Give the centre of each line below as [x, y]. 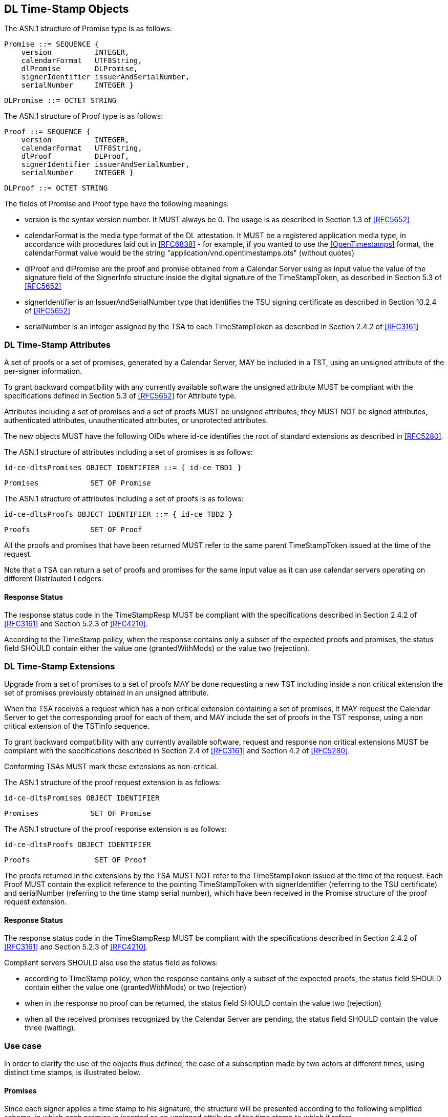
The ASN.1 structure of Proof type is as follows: [84, 116]
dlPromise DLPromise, [80, 69]
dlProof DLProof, [75, 156]
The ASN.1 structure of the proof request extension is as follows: [113, 783]
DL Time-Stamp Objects [67, 9]
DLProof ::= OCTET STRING [56, 188]
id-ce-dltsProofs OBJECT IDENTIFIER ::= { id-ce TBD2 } [119, 514]
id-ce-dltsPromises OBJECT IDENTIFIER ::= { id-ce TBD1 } [123, 468]
